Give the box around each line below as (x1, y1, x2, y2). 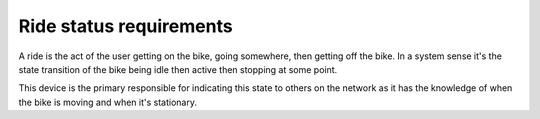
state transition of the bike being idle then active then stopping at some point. (18, 63, 338, 75)
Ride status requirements (18, 15, 234, 37)
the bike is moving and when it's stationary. (18, 96, 197, 108)
